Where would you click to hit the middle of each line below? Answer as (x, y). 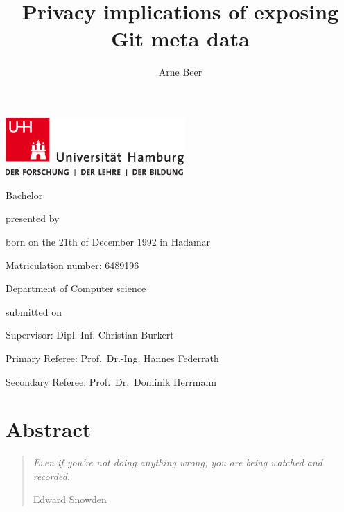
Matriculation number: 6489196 (72, 265)
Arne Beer (180, 72)
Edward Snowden (70, 499)
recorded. (52, 476)
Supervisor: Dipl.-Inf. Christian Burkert (90, 335)
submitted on (34, 311)
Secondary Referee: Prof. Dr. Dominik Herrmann (111, 381)
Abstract (49, 429)
